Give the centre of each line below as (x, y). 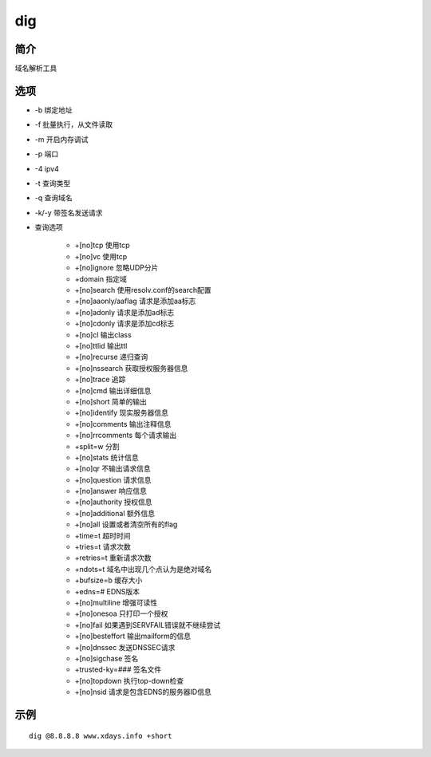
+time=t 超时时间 (103, 535)
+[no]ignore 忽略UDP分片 (117, 268)
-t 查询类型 (53, 183)
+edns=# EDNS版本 (107, 591)
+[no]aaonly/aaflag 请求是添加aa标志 (135, 301)
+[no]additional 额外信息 (115, 513)
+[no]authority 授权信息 (113, 502)
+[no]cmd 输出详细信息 (113, 390)
